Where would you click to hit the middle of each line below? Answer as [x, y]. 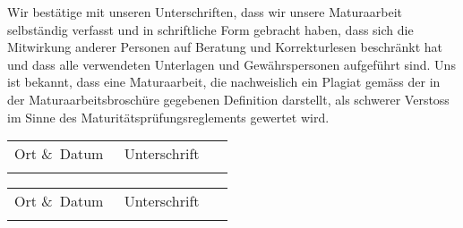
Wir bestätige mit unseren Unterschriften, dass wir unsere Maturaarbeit [205, 12]
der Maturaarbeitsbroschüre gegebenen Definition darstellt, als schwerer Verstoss [228, 99]
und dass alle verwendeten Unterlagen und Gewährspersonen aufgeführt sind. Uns [231, 64]
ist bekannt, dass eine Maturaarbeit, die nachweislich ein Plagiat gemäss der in [224, 82]
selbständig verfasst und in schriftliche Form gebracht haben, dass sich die [210, 29]
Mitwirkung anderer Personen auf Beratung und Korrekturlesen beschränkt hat [225, 47]
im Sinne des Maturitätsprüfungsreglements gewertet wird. [168, 117]
